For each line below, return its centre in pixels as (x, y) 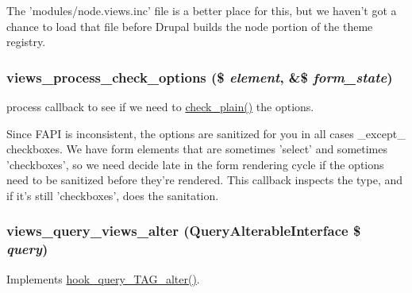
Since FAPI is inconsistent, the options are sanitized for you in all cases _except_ (206, 133)
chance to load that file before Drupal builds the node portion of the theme (190, 26)
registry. (26, 42)
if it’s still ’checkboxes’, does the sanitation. (113, 195)
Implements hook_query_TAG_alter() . (103, 278)
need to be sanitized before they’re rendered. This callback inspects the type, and (205, 180)
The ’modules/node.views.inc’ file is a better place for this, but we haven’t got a (202, 10)
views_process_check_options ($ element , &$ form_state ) (200, 77)
